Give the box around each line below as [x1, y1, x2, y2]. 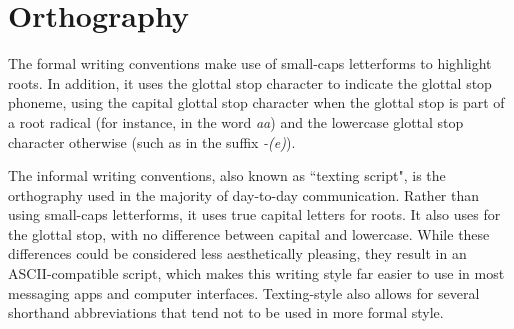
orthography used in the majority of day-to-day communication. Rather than [8, 184, 480, 205]
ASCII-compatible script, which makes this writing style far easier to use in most [8, 263, 505, 284]
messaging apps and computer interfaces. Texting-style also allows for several [8, 282, 480, 303]
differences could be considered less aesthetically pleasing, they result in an [8, 243, 467, 264]
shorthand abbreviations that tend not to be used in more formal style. [8, 302, 444, 323]
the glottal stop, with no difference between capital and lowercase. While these [8, 223, 490, 244]
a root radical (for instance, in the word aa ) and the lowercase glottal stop [8, 111, 464, 132]
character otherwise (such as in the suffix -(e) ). [8, 131, 296, 152]
